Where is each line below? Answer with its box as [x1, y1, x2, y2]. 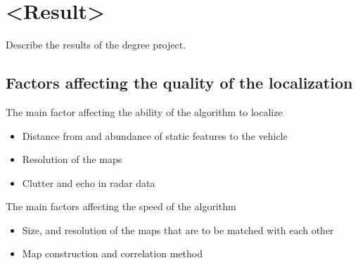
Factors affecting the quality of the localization [6, 72, 353, 93]
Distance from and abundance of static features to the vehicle [22, 128, 288, 143]
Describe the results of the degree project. [6, 37, 186, 52]
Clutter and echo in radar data [22, 175, 155, 190]
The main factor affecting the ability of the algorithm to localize [6, 104, 283, 119]
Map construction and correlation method [22, 246, 203, 261]
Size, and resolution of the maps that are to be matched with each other [22, 222, 334, 237]
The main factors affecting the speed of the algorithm [6, 199, 236, 214]
